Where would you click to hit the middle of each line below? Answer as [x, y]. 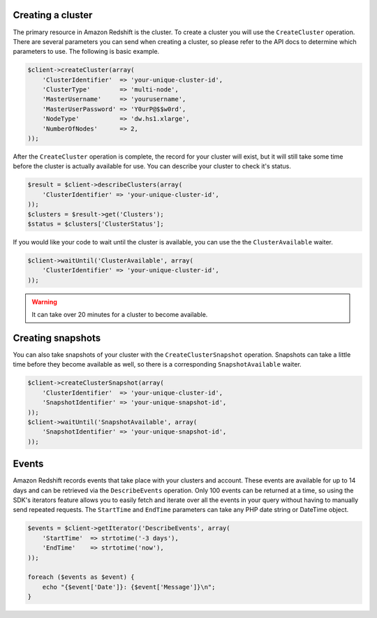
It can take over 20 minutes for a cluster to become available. [120, 315]
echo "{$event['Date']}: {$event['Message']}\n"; [129, 587]
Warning [44, 302]
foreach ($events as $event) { [81, 577]
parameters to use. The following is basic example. [86, 52]
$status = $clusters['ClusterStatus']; [96, 224]
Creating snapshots [57, 338]
